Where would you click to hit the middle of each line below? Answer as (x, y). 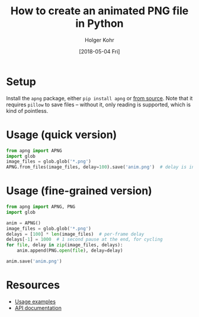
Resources (33, 285)
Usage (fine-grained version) (79, 191)
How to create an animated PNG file (99, 11)
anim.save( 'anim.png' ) (34, 261)
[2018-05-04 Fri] (99, 51)
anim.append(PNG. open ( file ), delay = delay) (70, 251)
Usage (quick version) (62, 134)
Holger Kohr (99, 40)
